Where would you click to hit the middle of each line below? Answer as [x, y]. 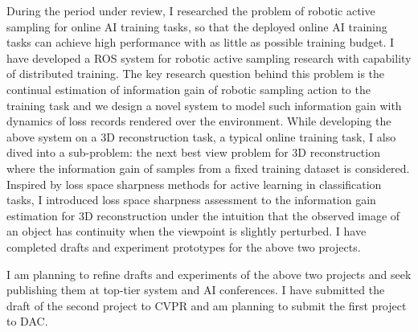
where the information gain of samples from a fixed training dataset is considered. [208, 168]
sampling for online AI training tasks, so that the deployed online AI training [197, 26]
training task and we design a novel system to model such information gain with [204, 105]
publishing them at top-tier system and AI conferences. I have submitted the [196, 290]
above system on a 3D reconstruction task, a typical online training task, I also [201, 136]
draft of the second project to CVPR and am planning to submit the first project [207, 305]
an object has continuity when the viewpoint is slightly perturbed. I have [186, 231]
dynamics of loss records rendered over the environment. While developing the [199, 121]
